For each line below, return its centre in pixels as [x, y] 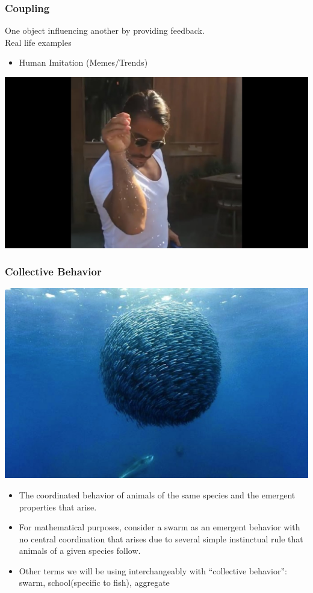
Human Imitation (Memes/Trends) [83, 62]
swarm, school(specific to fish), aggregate [94, 582]
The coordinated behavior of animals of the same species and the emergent [157, 494]
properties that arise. [58, 507]
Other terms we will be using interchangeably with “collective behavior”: [153, 570]
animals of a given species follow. [80, 551]
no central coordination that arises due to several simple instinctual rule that [161, 538]
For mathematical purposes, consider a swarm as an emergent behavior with [160, 527]
